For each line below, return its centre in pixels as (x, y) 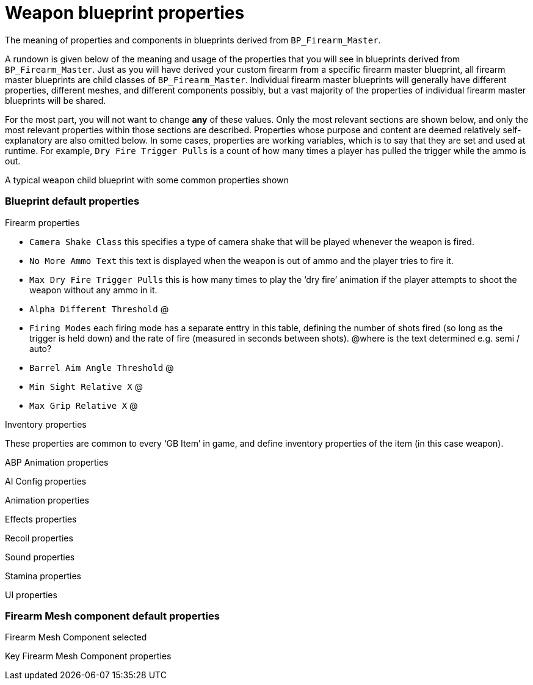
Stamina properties (43, 576)
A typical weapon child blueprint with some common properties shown (147, 180)
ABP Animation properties (57, 462)
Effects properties (41, 519)
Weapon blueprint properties (125, 13)
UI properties (31, 595)
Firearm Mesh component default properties (112, 616)
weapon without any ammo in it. (93, 290)
